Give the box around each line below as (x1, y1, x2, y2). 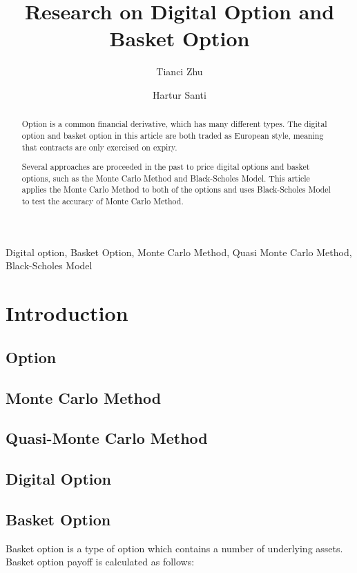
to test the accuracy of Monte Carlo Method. (21, 195, 184, 207)
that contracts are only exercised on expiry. (21, 141, 177, 153)
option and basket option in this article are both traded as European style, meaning (21, 129, 324, 141)
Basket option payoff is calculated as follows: (6, 554, 195, 569)
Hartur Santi (153, 87, 206, 101)
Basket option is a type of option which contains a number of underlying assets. (6, 541, 343, 555)
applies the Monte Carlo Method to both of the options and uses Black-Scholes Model (21, 184, 331, 195)
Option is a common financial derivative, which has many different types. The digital (21, 118, 327, 130)
